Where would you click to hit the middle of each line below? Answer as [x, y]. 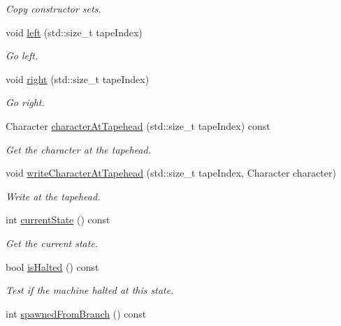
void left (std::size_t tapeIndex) [74, 32]
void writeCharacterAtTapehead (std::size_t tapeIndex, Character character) [171, 173]
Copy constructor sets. [53, 8]
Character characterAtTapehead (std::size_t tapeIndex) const [138, 125]
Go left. [22, 55]
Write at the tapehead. [53, 196]
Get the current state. [52, 243]
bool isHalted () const [52, 266]
